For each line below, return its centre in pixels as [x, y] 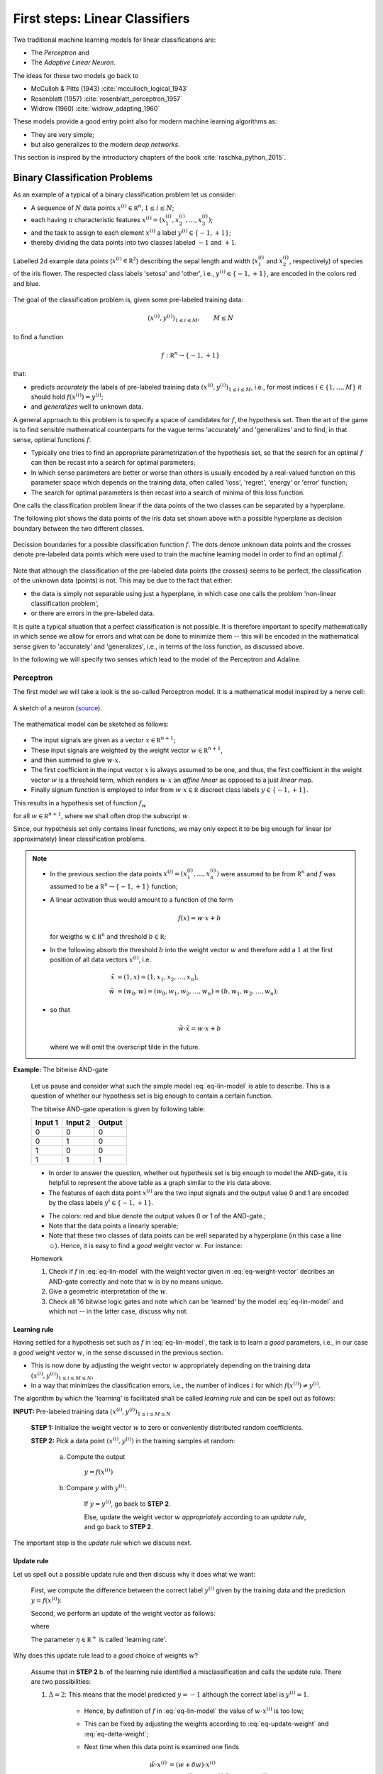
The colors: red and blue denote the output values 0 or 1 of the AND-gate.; [157, 1216]
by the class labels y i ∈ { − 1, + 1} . [101, 1202]
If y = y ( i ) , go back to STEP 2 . [127, 1503]
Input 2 [78, 1123]
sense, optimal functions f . [52, 439]
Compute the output [96, 1456]
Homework [47, 1259]
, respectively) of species [326, 261]
